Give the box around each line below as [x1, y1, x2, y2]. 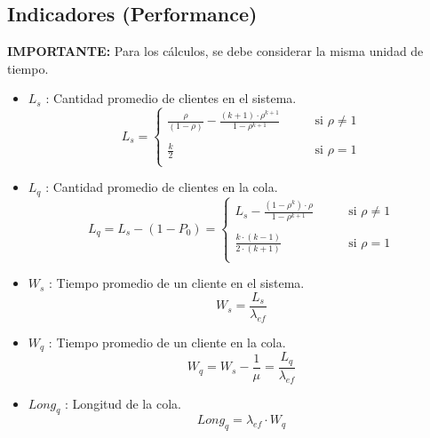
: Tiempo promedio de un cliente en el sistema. [49, 274, 305, 292]
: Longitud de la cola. [65, 394, 181, 412]
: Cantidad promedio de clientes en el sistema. [45, 89, 297, 108]
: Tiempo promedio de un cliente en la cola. [48, 332, 286, 351]
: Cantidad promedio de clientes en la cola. [45, 178, 278, 196]
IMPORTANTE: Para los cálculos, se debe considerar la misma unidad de [7, 42, 424, 60]
